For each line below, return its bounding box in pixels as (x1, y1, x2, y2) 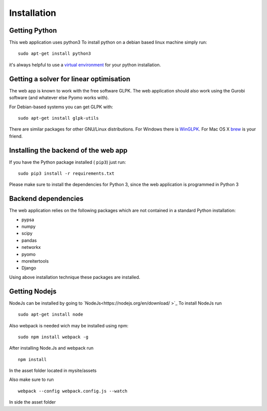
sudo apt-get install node (18, 312, 84, 318)
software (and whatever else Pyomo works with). (9, 94, 109, 101)
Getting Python (9, 26, 57, 35)
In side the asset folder (9, 399, 56, 405)
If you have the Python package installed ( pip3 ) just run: (9, 159, 126, 165)
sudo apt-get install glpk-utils (18, 115, 99, 121)
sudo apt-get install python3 (18, 51, 91, 56)
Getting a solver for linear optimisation (9, 75, 131, 83)
